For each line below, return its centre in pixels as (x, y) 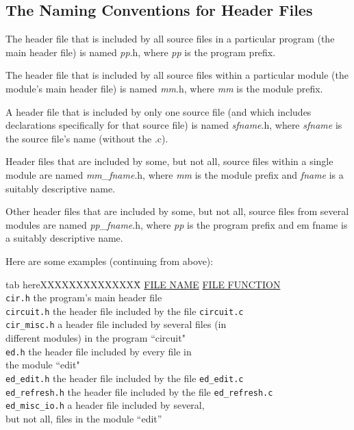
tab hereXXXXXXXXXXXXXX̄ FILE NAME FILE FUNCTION (143, 284)
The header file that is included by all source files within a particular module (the (177, 75)
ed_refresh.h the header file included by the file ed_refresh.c (139, 391)
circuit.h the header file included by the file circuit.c (125, 311)
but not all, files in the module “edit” (84, 418)
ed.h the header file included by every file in (99, 351)
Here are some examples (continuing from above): (110, 261)
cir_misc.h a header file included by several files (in (116, 324)
